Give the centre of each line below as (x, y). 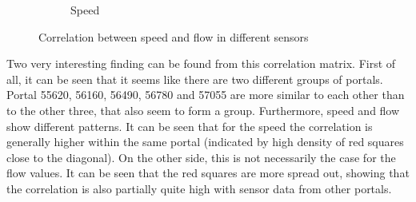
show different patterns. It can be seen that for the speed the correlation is (190, 126)
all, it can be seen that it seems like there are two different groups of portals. (195, 79)
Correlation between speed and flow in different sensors (174, 36)
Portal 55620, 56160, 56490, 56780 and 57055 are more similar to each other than (206, 95)
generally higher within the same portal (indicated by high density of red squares (205, 142)
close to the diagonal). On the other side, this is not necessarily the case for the (201, 157)
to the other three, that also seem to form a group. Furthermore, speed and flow (203, 110)
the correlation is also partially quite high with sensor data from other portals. (199, 188)
